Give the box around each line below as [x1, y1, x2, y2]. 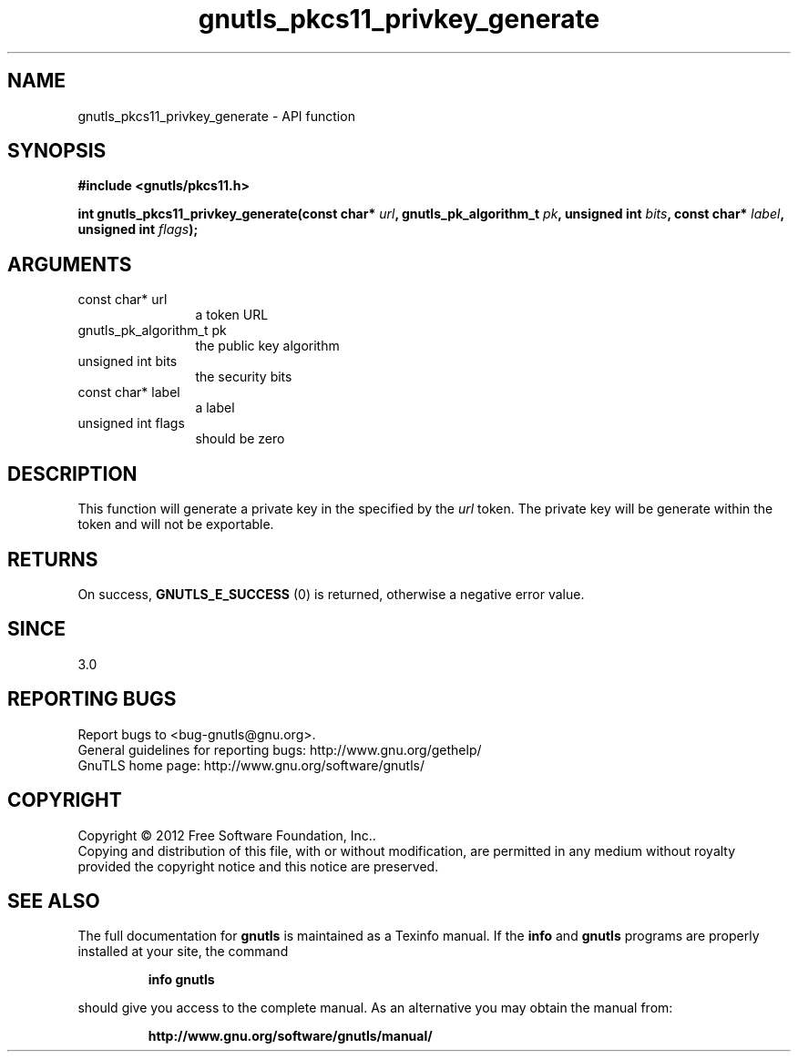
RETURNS [7, 547, 98, 571]
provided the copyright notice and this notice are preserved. [77, 858, 439, 874]
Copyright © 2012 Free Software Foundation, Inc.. [77, 827, 376, 843]
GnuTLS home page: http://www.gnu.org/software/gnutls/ [77, 757, 425, 773]
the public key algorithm [195, 338, 340, 354]
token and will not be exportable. [77, 516, 274, 533]
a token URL [195, 307, 269, 323]
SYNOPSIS [7, 139, 107, 163]
